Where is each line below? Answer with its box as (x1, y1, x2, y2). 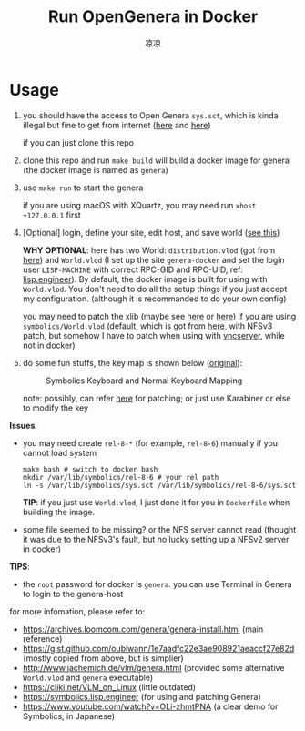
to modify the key (22, 402, 89, 413)
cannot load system (22, 447, 97, 458)
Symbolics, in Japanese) (22, 710, 116, 721)
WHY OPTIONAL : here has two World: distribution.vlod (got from (22, 244, 276, 256)
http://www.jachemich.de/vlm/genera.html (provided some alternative (22, 662, 285, 673)
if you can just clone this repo (22, 137, 135, 147)
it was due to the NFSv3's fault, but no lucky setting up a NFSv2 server (22, 533, 290, 544)
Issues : (9, 420, 38, 431)
